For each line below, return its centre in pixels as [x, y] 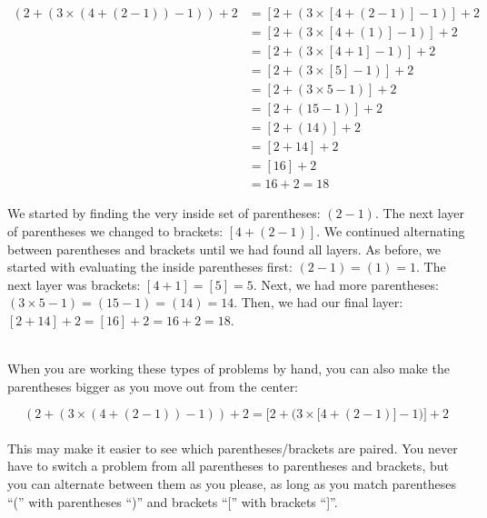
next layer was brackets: [74, 284]
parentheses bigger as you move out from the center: [153, 386]
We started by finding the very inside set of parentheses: [164, 213]
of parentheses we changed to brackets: [115, 230]
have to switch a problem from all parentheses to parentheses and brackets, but [228, 466]
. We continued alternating [391, 230]
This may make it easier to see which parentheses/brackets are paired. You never [233, 448]
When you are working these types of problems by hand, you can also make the [229, 369]
